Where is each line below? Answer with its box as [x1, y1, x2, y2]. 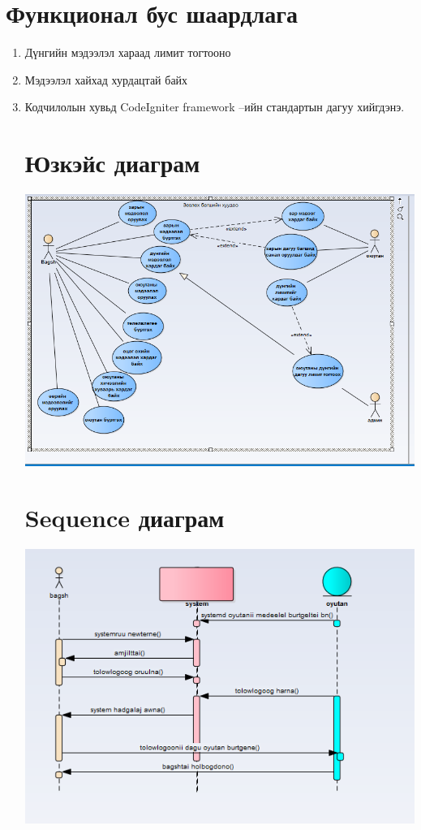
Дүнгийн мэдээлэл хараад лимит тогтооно [24, 44, 231, 61]
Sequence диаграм [24, 501, 225, 534]
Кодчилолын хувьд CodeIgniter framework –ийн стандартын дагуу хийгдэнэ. [24, 98, 405, 115]
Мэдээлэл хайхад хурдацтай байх [24, 71, 188, 88]
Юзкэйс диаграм [24, 146, 200, 179]
